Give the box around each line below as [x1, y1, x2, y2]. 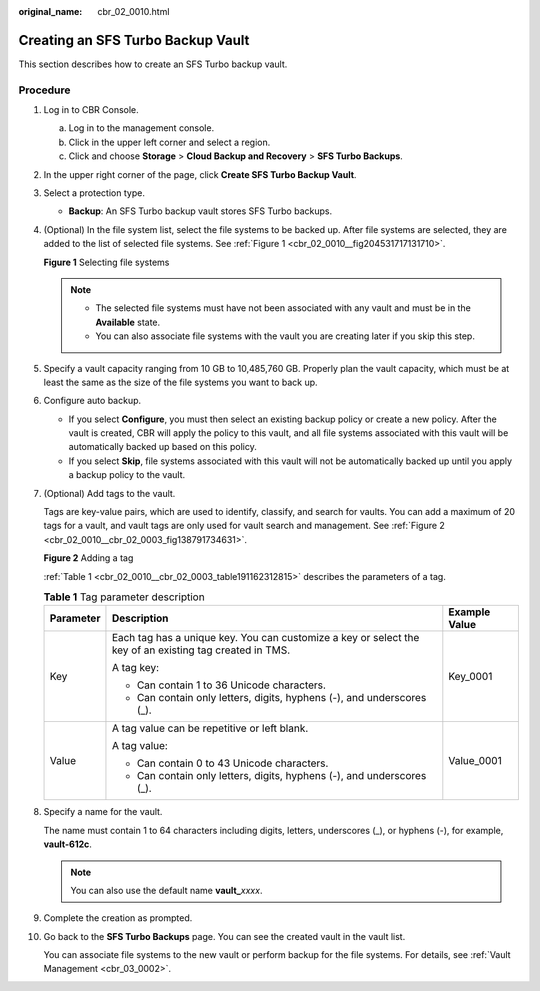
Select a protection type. [43, 187, 145, 199]
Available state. [95, 316, 161, 328]
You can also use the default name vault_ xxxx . [70, 884, 263, 896]
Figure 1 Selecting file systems [43, 256, 170, 268]
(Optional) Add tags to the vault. [43, 487, 176, 499]
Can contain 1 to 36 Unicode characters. [136, 678, 327, 692]
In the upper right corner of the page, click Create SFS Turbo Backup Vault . [43, 168, 357, 180]
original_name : [18, 6, 83, 17]
